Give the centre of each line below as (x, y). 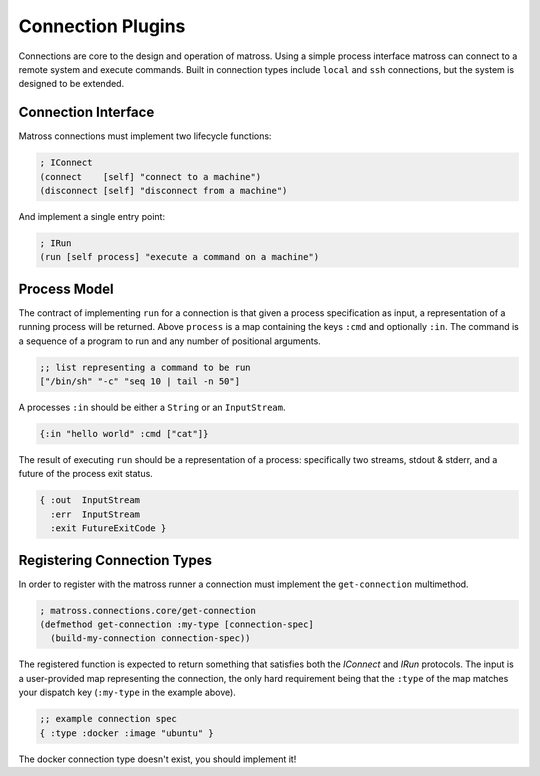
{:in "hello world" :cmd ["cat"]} (124, 433)
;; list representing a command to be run (145, 367)
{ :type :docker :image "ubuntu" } (126, 733)
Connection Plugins (102, 26)
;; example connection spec (108, 719)
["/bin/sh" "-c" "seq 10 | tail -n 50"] (139, 381)
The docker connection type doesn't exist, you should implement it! (157, 759)
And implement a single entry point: (91, 216)
